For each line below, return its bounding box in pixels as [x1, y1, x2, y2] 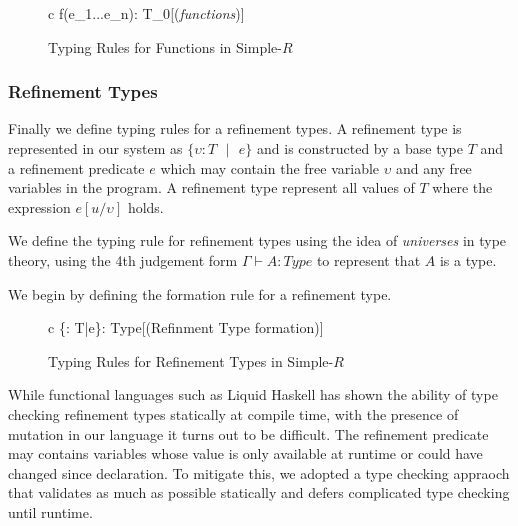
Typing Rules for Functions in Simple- [48, 36, 282, 57]
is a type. [439, 249, 497, 270]
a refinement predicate [8, 157, 145, 178]
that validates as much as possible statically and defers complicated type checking [8, 482, 510, 503]
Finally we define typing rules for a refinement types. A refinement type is [8, 118, 462, 139]
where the [432, 177, 493, 198]
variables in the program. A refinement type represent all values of [8, 177, 415, 198]
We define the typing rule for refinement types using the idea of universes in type [8, 230, 507, 251]
